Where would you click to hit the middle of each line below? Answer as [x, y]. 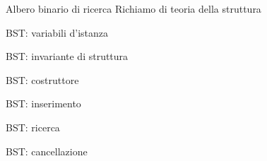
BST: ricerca [33, 127]
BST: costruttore [42, 79]
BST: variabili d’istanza [57, 32]
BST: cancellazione [47, 151]
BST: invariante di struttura [67, 56]
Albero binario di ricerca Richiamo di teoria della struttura [133, 8]
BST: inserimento [43, 103]
